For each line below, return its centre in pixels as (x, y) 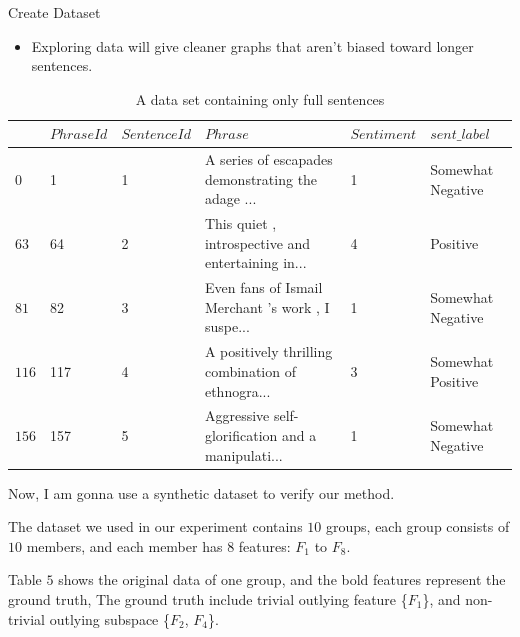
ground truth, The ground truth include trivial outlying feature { (208, 599)
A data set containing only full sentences (260, 98)
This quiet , (240, 223)
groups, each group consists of (418, 526)
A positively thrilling (268, 351)
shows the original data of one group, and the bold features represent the (282, 579)
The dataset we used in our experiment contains (155, 526)
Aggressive (237, 415)
